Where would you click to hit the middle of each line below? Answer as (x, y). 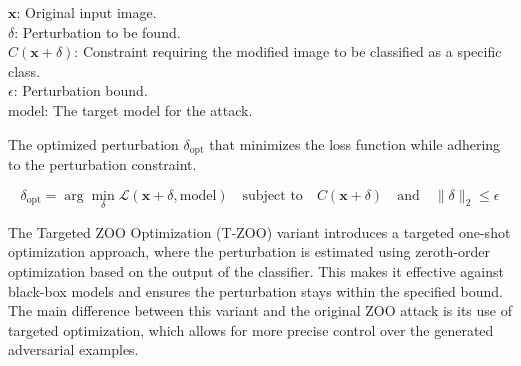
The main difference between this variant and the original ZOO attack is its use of (260, 310)
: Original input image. (86, 12)
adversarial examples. (73, 349)
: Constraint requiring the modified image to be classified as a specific (288, 51)
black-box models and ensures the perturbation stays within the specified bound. (255, 290)
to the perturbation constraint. (102, 164)
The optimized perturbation (93, 143)
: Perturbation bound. (80, 90)
